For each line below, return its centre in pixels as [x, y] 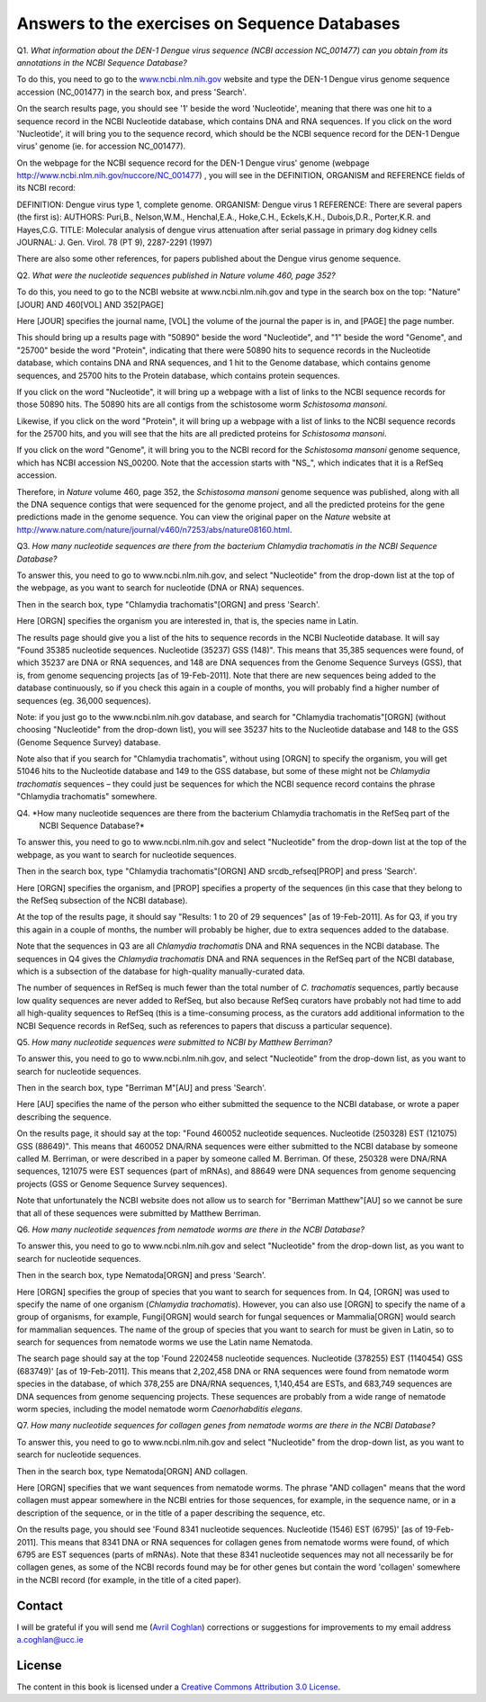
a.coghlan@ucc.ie [50, 1640]
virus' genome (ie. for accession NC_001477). [101, 146]
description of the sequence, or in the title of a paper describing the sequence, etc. [171, 1513]
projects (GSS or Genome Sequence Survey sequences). [122, 1184]
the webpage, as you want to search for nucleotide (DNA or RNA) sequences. [161, 588]
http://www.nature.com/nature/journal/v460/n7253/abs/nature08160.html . [154, 529]
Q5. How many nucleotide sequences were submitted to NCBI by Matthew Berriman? [175, 1042]
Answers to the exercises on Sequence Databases [208, 23]
